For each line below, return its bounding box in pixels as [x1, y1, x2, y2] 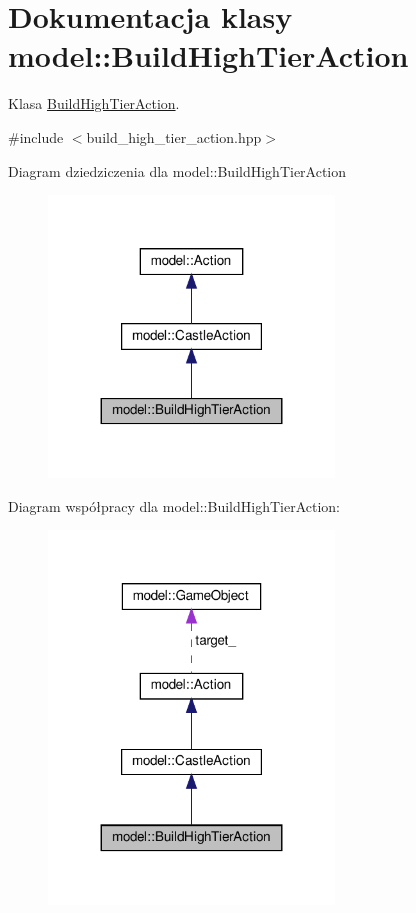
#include [8, 126, 64, 147]
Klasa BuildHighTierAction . [8, 93, 180, 114]
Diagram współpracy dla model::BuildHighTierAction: [8, 495, 340, 516]
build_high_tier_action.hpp [86, 126, 262, 147]
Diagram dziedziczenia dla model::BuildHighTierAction [8, 160, 347, 181]
